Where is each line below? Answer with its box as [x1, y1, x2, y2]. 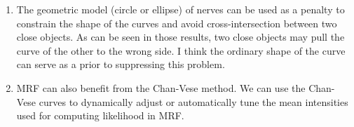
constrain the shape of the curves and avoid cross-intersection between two [16, 15, 337, 30]
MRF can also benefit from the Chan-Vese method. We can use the [16, 80, 306, 95]
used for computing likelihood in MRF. [16, 108, 184, 123]
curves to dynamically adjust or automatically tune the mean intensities [39, 94, 348, 109]
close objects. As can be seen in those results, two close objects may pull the [16, 29, 345, 44]
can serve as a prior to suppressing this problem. [16, 57, 225, 72]
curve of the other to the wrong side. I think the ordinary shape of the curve [16, 43, 346, 58]
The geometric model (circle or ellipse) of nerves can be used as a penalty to [16, 2, 345, 16]
